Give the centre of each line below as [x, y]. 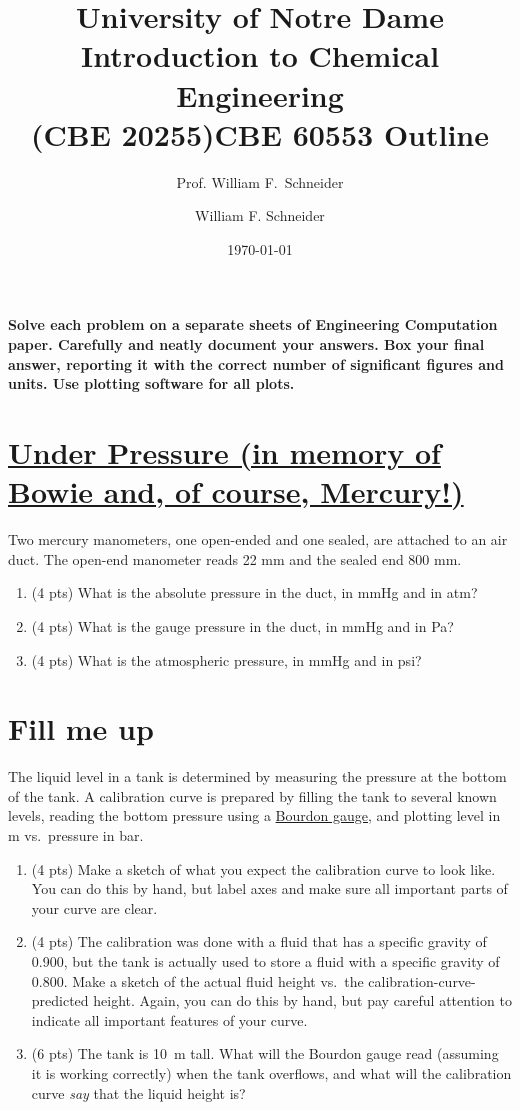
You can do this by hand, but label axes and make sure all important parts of [269, 888]
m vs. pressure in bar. [76, 835]
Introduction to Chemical [260, 55]
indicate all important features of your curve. [169, 1019]
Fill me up [81, 728]
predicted [60, 1000]
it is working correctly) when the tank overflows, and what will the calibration [271, 1072]
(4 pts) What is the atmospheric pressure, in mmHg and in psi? [226, 659]
